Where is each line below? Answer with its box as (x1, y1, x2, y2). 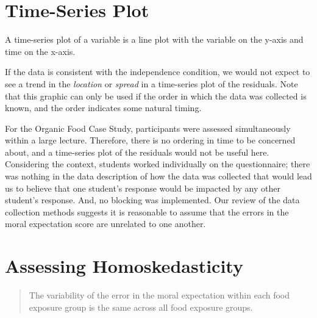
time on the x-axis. (5, 45, 76, 57)
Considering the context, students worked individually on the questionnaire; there (5, 157, 310, 170)
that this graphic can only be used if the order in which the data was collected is (5, 89, 307, 102)
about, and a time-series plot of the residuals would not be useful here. (5, 145, 269, 158)
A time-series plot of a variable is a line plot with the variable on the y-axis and (5, 33, 304, 46)
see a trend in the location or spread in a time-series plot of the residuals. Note (5, 77, 298, 90)
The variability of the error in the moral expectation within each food (29, 289, 290, 302)
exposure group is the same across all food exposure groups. (29, 300, 253, 313)
